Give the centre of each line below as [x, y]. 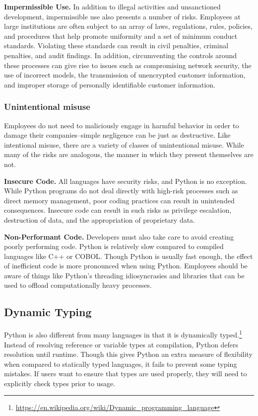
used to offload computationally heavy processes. [78, 285]
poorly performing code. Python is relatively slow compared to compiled [114, 246]
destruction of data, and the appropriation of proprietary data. [100, 219]
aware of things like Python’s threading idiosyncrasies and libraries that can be [124, 275]
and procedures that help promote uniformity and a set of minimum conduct [121, 36]
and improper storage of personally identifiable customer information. [110, 84]
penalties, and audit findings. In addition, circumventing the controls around [121, 55]
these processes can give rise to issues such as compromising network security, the [128, 65]
